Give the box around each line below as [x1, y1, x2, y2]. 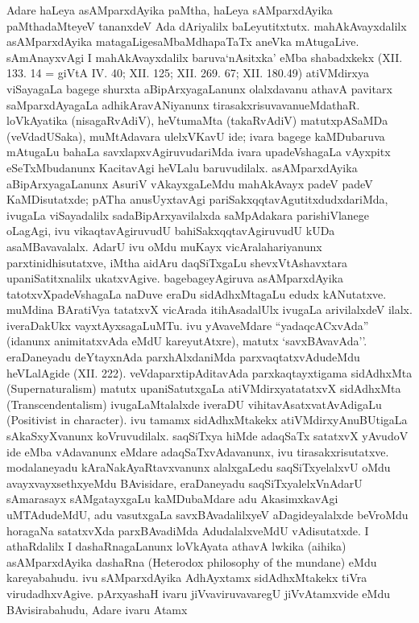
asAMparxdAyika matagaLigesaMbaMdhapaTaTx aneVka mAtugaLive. [6, 33, 359, 50]
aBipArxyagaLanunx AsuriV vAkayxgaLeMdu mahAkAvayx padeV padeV [6, 175, 373, 192]
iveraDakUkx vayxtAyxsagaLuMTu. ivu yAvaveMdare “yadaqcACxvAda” [6, 316, 369, 333]
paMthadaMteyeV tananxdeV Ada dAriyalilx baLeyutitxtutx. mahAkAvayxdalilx [6, 17, 407, 34]
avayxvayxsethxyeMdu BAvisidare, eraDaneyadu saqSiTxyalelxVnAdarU [6, 474, 363, 491]
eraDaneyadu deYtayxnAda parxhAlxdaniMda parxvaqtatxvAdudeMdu [6, 349, 360, 365]
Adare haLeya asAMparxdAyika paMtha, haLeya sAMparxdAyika [6, 2, 333, 18]
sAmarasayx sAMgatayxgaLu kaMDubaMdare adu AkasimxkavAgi [6, 490, 338, 507]
